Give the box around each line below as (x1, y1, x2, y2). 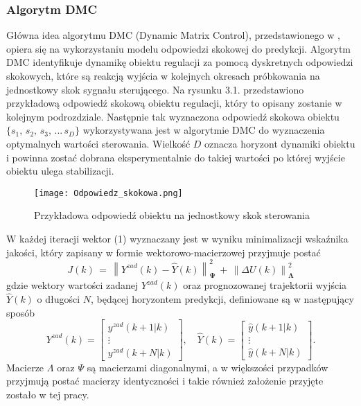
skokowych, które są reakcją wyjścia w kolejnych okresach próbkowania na (6, 69, 320, 82)
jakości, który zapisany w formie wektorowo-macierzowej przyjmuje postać (6, 245, 321, 259)
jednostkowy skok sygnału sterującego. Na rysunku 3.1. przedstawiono (6, 82, 304, 96)
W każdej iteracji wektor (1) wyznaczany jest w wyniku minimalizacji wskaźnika (6, 231, 349, 245)
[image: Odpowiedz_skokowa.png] (34, 188, 183, 198)
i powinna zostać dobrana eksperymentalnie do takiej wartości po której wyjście (6, 150, 345, 164)
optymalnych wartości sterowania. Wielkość (6, 136, 191, 150)
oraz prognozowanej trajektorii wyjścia (183, 278, 347, 292)
